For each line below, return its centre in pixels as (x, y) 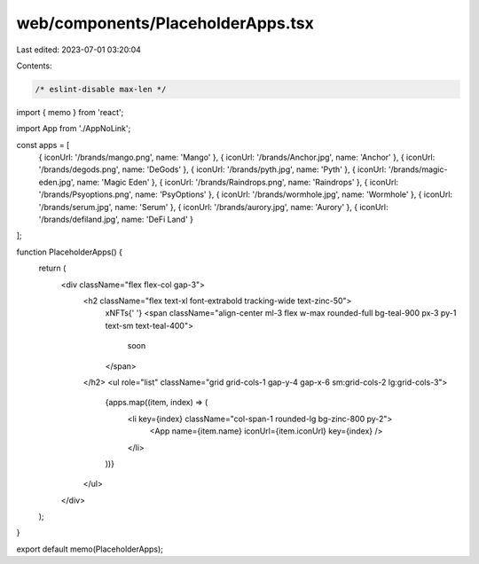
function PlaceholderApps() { (70, 252)
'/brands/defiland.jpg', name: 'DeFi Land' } (116, 219)
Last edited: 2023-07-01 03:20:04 (79, 50)
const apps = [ (43, 145)
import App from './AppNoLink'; (74, 129)
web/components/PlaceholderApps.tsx (165, 23)
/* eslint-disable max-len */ (101, 89)
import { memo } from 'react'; (70, 112)
